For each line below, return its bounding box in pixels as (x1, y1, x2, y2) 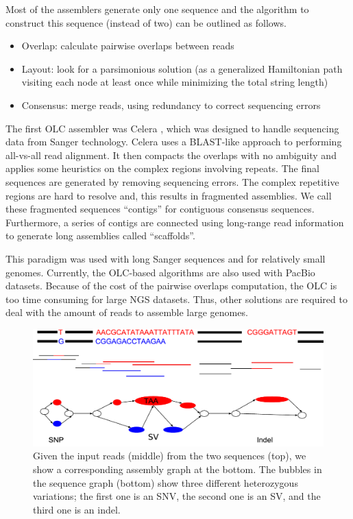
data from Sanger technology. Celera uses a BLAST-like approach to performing (5, 134, 342, 149)
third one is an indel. (33, 502, 121, 516)
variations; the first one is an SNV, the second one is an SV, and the (33, 489, 321, 503)
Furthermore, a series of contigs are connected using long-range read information (5, 215, 344, 229)
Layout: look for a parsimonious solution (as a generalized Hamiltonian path (21, 61, 343, 75)
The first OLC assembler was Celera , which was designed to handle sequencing (5, 121, 339, 135)
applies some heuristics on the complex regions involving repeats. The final (5, 161, 319, 176)
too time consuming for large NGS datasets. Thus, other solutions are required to (5, 291, 348, 306)
